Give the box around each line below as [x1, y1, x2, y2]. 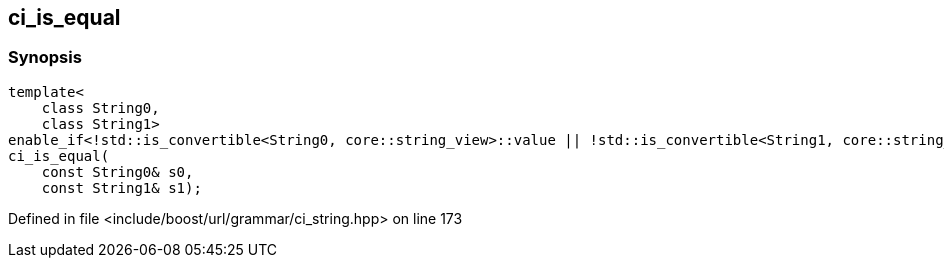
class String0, [41, 99, 160, 116]
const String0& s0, [41, 163, 194, 180]
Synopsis [8, 47, 82, 68]
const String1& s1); [41, 179, 202, 196]
